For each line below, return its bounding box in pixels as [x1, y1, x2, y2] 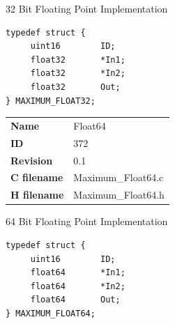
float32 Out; [30, 82, 121, 92]
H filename [10, 187, 64, 202]
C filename [10, 170, 63, 185]
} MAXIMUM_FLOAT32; [6, 95, 96, 106]
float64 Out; [30, 295, 121, 305]
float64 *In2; [30, 281, 125, 291]
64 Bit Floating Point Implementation [6, 214, 168, 229]
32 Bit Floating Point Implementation [6, 1, 168, 15]
